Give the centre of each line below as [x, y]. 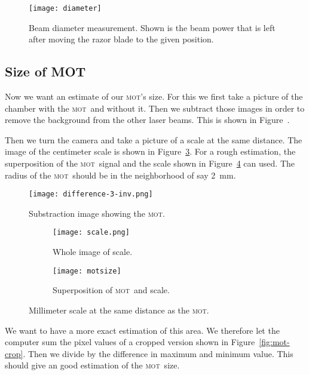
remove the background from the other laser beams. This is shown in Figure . [147, 120]
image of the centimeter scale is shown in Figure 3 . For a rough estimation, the [150, 151]
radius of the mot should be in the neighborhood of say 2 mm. [120, 175]
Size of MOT [45, 71]
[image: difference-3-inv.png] [91, 194]
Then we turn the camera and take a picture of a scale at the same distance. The [154, 139]
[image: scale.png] [91, 233]
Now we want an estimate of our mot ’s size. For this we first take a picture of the [154, 96]
